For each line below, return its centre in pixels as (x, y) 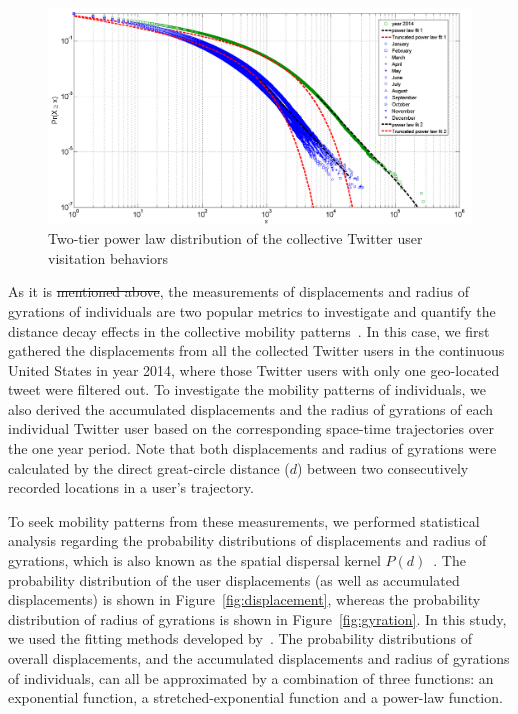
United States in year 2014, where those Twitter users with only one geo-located (254, 369)
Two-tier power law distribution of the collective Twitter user (235, 238)
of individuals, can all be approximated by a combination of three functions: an (251, 677)
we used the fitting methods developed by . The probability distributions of (240, 638)
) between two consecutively (383, 467)
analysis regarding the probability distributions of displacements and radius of (247, 540)
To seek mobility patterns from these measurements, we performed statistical (244, 520)
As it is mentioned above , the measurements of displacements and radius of (239, 291)
